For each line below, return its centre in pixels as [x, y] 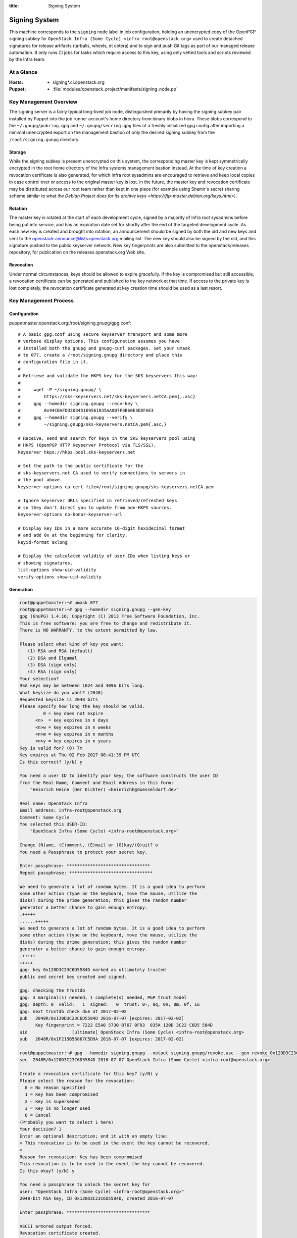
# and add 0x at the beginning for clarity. [73, 535]
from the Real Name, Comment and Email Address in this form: [97, 783]
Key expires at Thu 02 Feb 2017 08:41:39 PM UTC [80, 755]
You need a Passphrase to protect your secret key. [84, 852]
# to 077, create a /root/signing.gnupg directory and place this [100, 355]
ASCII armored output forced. [56, 1226]
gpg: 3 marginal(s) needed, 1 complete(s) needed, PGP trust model [103, 997]
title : [14, 6]
